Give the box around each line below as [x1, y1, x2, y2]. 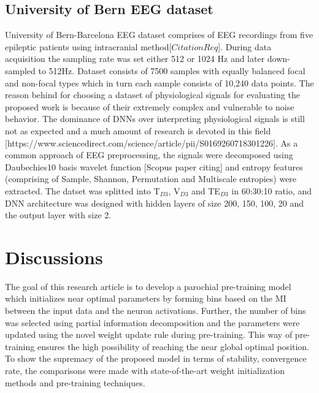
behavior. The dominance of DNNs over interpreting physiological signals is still [5, 112, 305, 125]
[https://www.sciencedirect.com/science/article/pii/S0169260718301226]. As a [5, 136, 298, 149]
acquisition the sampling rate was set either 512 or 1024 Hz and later [5, 52, 265, 65]
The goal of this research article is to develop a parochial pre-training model [5, 280, 291, 292]
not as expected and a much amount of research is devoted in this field [5, 124, 271, 137]
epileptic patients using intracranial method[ [5, 40, 172, 53]
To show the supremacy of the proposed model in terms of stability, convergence [5, 352, 307, 365]
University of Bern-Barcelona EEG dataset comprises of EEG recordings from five [5, 28, 313, 41]
